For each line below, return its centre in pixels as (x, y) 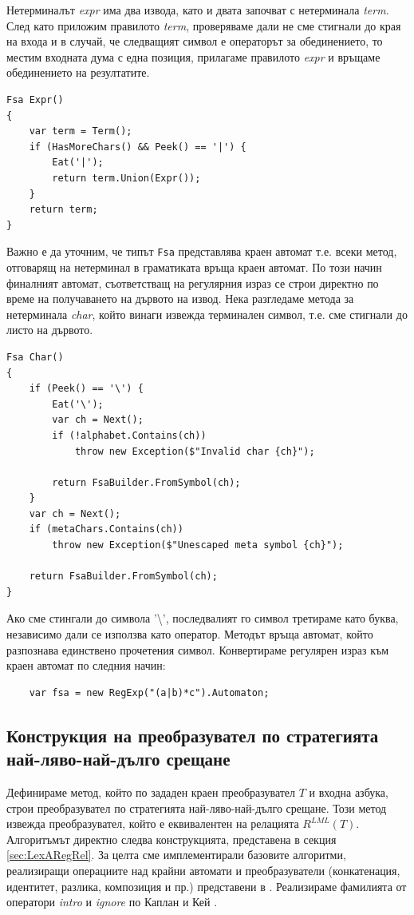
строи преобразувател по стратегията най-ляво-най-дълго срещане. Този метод (197, 808)
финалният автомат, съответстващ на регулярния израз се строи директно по (193, 282)
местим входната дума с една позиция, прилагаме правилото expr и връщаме (193, 56)
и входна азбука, (349, 792)
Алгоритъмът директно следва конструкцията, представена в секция (172, 839)
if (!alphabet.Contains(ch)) (129, 435)
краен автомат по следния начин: (86, 665)
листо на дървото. (50, 330)
